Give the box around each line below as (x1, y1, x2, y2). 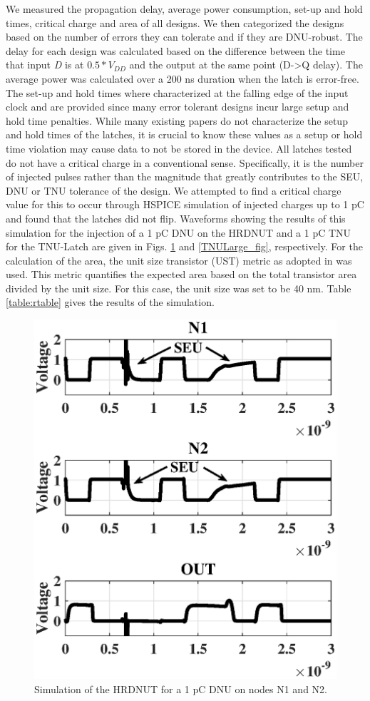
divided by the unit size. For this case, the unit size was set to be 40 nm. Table (6, 280, 351, 295)
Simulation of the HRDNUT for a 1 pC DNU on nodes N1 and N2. (34, 681, 327, 696)
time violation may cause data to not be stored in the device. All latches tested (6, 140, 352, 155)
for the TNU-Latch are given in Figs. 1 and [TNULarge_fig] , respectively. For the (6, 239, 363, 254)
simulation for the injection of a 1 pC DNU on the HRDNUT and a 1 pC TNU (6, 225, 351, 240)
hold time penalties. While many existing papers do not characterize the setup (6, 113, 348, 128)
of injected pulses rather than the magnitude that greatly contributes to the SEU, (6, 169, 364, 184)
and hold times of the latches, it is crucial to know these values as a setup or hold (6, 127, 363, 142)
